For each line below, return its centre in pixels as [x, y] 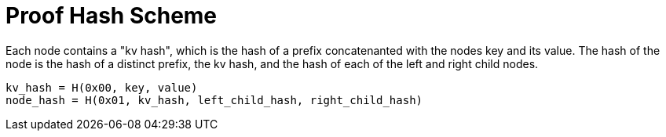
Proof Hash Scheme [112, 16]
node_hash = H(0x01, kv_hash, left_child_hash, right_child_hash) [214, 100]
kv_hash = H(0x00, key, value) [102, 87]
